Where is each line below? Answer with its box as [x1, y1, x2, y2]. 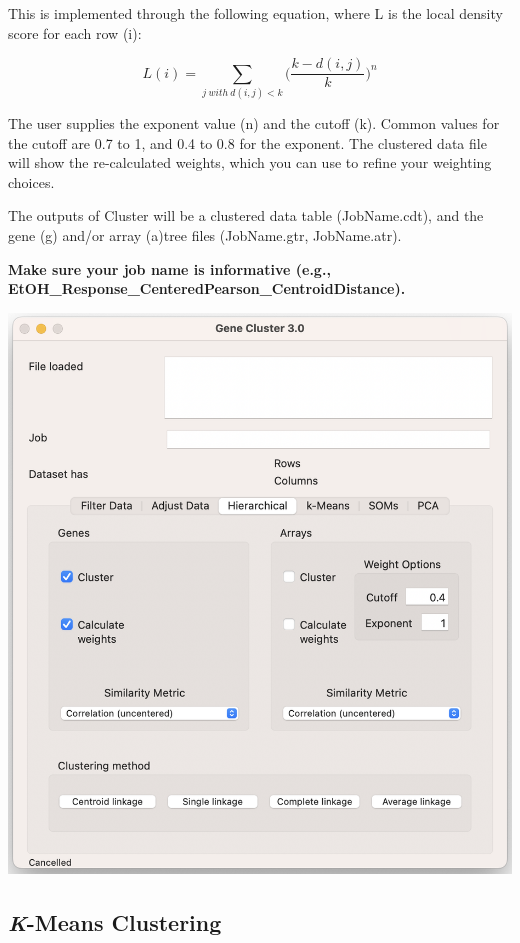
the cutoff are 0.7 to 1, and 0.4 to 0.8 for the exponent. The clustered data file [8, 132, 487, 153]
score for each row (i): [8, 22, 142, 43]
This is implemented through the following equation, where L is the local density [8, 3, 503, 23]
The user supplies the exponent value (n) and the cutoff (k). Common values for [8, 112, 500, 133]
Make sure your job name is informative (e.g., [8, 258, 331, 279]
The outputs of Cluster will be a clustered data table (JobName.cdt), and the [8, 205, 484, 226]
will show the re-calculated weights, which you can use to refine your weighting [8, 152, 492, 173]
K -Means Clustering [8, 907, 222, 938]
